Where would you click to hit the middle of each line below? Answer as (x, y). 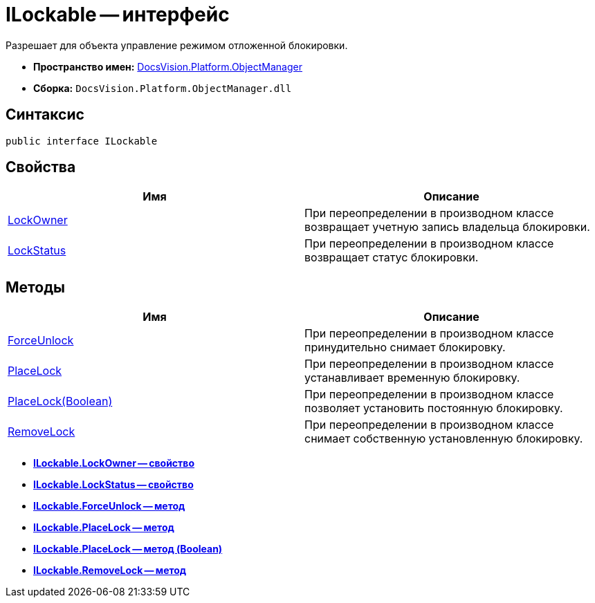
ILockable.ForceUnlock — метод (109, 506)
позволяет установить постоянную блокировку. (434, 408)
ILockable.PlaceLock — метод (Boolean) (128, 549)
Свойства (41, 167)
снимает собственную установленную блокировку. (444, 439)
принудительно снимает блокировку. (405, 347)
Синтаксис (45, 115)
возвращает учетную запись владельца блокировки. (447, 227)
